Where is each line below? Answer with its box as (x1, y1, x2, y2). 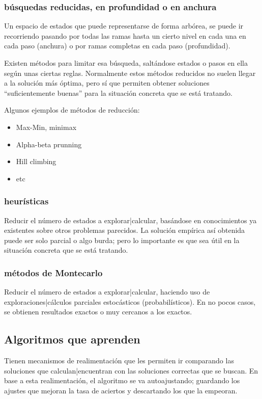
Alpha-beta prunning (16, 139, 82, 149)
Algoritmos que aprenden (4, 331, 140, 347)
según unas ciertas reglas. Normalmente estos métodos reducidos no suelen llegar (4, 67, 256, 78)
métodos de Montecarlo (4, 266, 103, 279)
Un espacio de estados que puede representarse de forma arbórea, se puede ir (4, 20, 244, 31)
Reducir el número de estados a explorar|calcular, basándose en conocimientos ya (4, 215, 257, 225)
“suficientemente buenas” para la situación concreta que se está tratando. (4, 87, 232, 98)
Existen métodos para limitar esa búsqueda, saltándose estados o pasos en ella (4, 58, 248, 68)
